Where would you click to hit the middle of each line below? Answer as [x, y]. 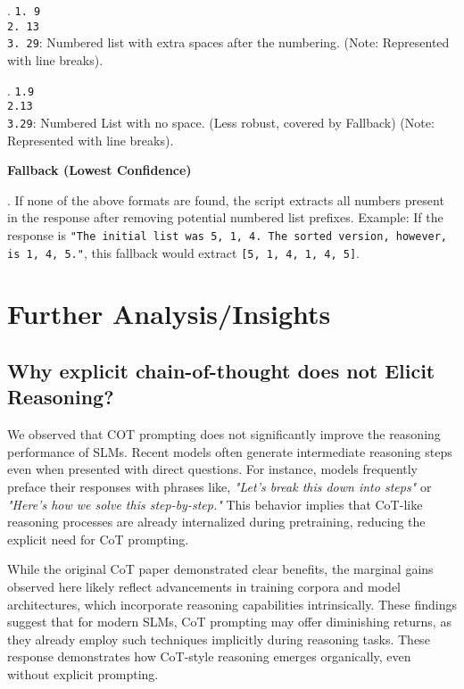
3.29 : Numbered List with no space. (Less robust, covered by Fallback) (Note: [221, 122]
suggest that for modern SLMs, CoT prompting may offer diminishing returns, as [229, 622]
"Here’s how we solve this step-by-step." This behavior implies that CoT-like [215, 504]
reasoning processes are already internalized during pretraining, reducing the [216, 522]
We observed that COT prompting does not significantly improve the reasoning [224, 434]
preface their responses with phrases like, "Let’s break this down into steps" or [220, 486]
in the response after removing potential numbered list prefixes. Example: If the [225, 217]
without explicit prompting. [83, 673]
